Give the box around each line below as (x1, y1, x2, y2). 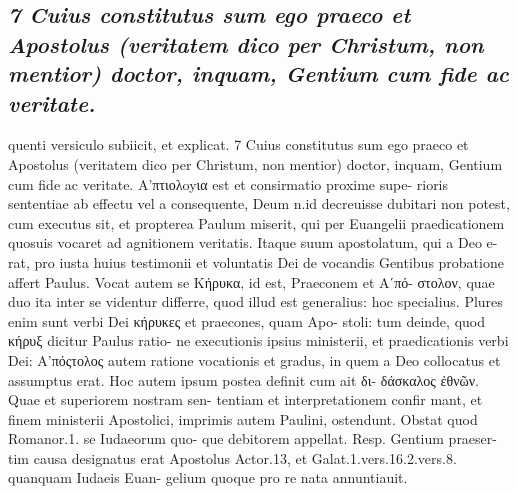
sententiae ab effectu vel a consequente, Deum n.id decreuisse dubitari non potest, (8, 193, 510, 214)
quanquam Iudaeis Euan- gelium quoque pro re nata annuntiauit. (8, 467, 408, 488)
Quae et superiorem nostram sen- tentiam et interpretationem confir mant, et (8, 389, 483, 410)
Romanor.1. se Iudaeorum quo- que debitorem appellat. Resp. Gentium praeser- (8, 428, 497, 449)
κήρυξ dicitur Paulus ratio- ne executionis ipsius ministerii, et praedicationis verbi (8, 330, 509, 351)
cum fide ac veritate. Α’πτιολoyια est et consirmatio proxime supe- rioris (8, 173, 449, 194)
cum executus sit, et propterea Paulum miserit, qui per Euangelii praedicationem (8, 212, 505, 233)
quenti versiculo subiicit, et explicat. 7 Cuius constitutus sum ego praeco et (8, 134, 469, 155)
